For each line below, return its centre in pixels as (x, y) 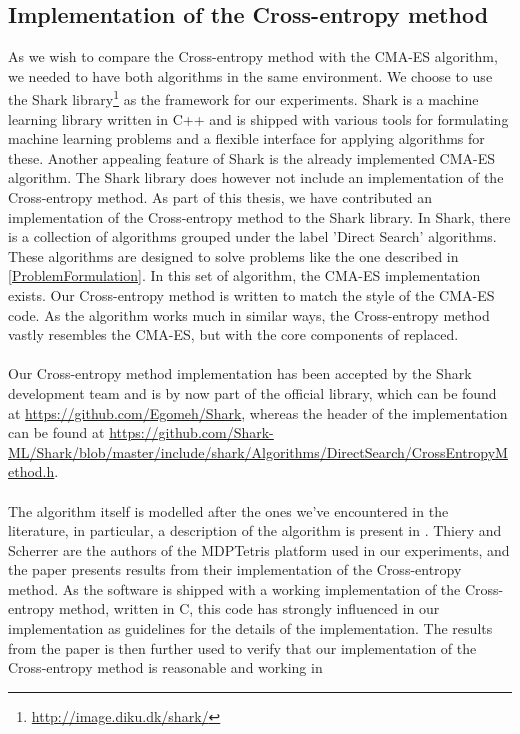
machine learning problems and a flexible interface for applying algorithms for (246, 138)
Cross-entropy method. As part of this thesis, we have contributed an (220, 197)
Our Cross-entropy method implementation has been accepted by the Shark (240, 373)
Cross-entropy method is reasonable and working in (165, 667)
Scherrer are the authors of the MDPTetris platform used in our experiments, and (259, 549)
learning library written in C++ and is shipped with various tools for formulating (258, 118)
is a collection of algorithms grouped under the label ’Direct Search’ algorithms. (252, 236)
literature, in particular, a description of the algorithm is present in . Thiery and (255, 530)
